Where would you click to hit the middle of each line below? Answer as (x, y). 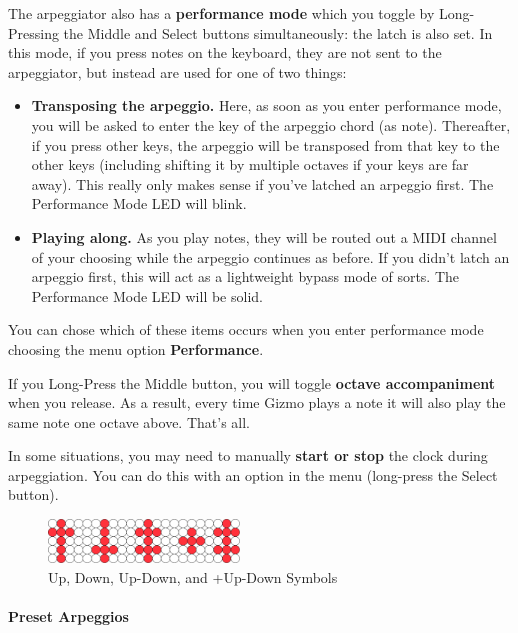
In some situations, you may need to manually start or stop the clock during (248, 455)
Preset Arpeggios (68, 615)
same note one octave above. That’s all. (129, 421)
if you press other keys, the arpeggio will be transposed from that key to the (265, 144)
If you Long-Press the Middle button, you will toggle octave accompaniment (252, 382)
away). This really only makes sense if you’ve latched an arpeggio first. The (262, 183)
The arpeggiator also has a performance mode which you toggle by (221, 13)
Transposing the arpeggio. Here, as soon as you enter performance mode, (266, 105)
